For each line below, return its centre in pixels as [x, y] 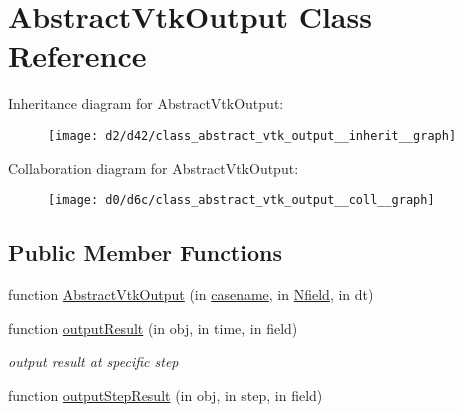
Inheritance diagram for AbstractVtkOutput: [146, 103]
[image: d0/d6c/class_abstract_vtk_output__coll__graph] [241, 200]
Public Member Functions [145, 252]
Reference [77, 55]
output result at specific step [93, 361]
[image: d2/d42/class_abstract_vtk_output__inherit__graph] [252, 135]
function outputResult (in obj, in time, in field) [153, 327]
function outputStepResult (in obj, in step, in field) [165, 394]
